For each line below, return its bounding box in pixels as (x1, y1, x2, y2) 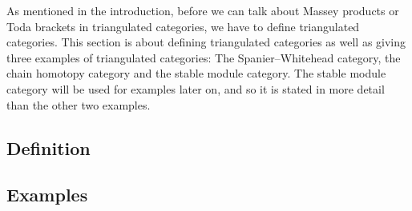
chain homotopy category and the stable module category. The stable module (6, 65, 386, 82)
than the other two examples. (6, 96, 151, 113)
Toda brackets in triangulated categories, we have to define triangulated (6, 18, 360, 34)
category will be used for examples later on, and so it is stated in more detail (6, 80, 385, 97)
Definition (6, 135, 91, 160)
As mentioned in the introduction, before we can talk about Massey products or (6, 2, 399, 18)
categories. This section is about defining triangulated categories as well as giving (6, 34, 406, 50)
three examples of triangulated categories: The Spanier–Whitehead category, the (6, 49, 401, 66)
